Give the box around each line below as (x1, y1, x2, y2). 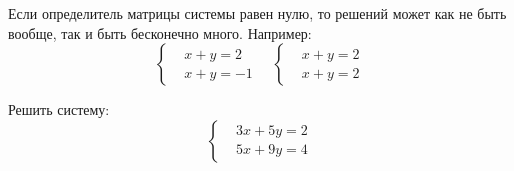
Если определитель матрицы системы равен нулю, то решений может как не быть (8, 3, 507, 23)
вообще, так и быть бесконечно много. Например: (8, 22, 312, 43)
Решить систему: (8, 99, 110, 120)
